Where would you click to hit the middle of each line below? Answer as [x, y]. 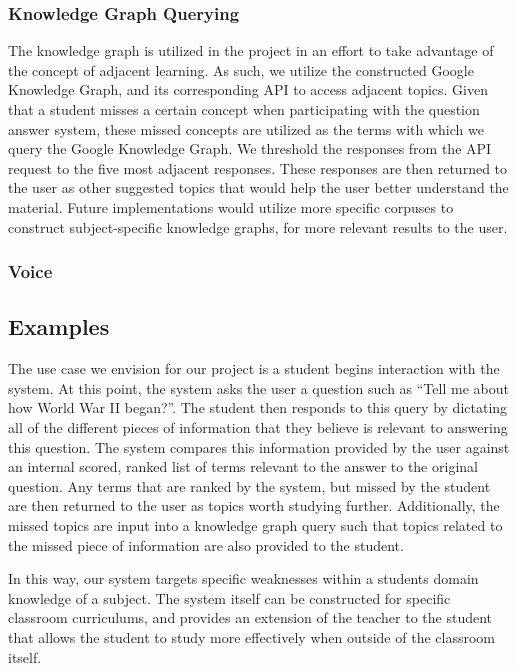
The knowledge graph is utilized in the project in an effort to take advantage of [251, 50]
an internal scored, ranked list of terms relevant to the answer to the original [243, 466]
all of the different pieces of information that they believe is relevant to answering [258, 426]
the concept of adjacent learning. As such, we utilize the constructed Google [241, 69]
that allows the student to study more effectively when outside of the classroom [251, 636]
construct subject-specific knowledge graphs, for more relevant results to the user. [258, 226]
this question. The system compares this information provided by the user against [259, 446]
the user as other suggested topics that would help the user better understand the [258, 187]
